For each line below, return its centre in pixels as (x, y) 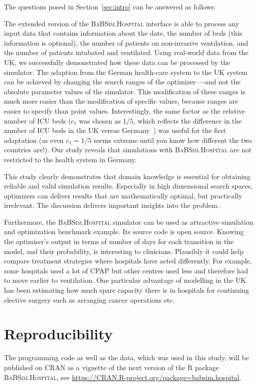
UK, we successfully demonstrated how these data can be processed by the (117, 62)
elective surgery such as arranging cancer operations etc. (89, 299)
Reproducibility (58, 334)
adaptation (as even (34, 140)
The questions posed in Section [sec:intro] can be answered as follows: (110, 6)
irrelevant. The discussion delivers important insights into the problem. (112, 205)
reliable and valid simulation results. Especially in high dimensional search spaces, (128, 186)
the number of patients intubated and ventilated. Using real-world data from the (126, 52)
